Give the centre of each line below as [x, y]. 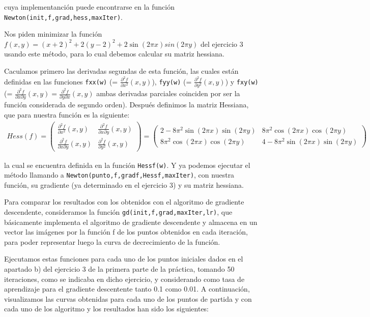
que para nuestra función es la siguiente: [67, 114]
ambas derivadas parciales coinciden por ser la [168, 93]
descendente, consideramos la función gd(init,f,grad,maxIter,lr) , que [118, 212]
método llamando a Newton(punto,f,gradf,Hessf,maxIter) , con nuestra [119, 175]
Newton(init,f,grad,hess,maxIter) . [63, 17]
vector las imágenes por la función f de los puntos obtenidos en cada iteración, [126, 232]
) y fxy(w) [242, 81]
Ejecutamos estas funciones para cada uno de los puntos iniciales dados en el [124, 259]
